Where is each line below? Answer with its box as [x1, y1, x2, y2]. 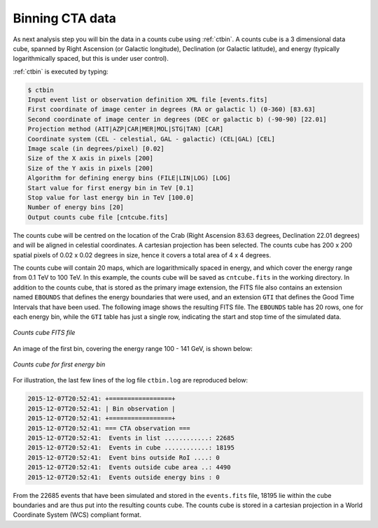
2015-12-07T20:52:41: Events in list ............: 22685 [27, 434, 234, 442]
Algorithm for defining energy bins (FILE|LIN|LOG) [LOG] [27, 174, 231, 182]
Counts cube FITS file [13, 329, 76, 337]
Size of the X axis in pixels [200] [27, 155, 154, 162]
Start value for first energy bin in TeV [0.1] [27, 184, 194, 192]
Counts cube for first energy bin [13, 360, 106, 369]
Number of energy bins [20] [27, 204, 124, 211]
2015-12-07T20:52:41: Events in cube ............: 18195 [27, 444, 234, 452]
